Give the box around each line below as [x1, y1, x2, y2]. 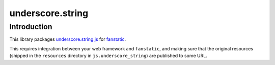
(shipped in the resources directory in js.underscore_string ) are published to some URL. [9, 53, 207, 59]
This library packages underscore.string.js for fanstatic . [9, 36, 126, 42]
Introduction [9, 22, 52, 31]
